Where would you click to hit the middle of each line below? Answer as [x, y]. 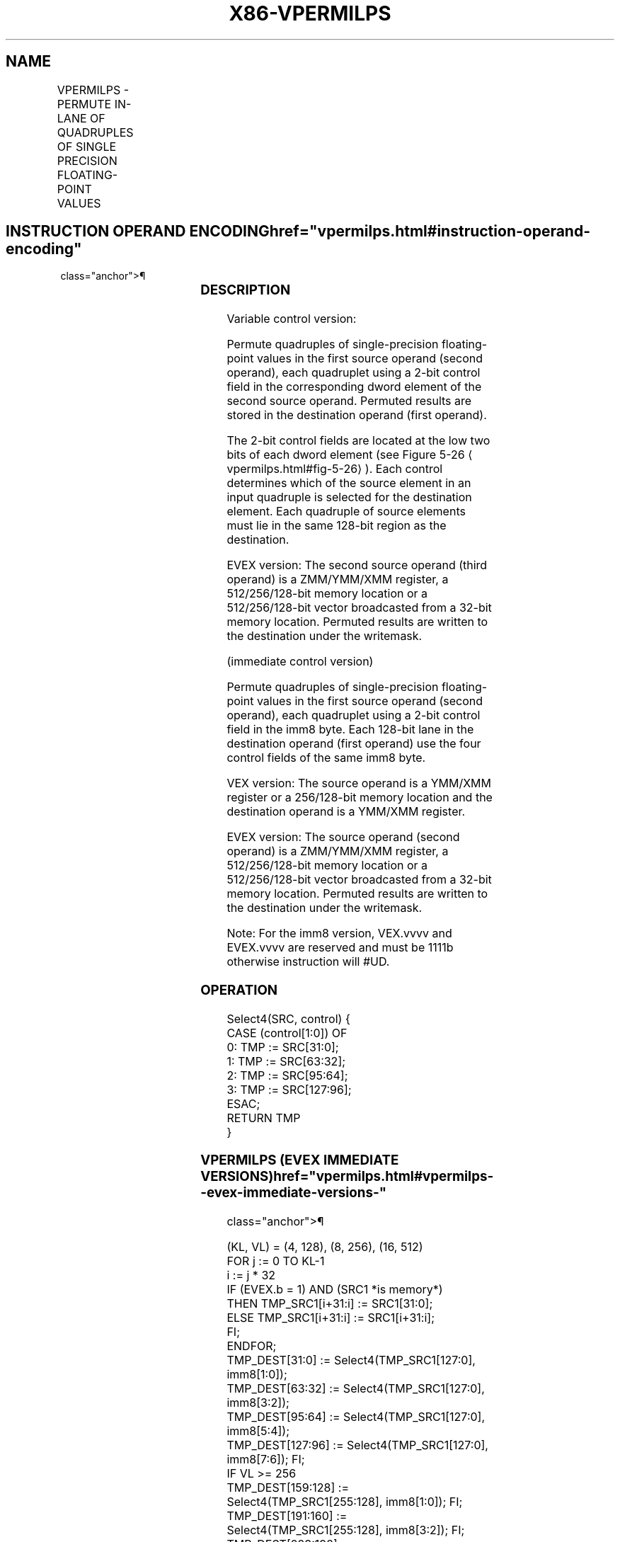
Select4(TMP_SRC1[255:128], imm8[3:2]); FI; [346, 1530]
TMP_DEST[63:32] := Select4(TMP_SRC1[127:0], [356, 1389]
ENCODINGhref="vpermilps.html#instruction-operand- [390, 232]
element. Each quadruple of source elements [346, 512]
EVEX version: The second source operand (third [357, 565]
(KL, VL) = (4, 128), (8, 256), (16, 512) [325, 1247]
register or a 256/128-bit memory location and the [360, 798]
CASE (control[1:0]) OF [287, 1033]
